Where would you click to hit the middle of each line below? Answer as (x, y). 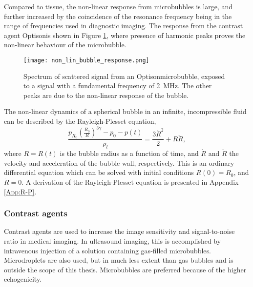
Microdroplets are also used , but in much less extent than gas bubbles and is (119, 260)
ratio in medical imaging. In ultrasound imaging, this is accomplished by (113, 240)
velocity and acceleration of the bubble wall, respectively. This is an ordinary (119, 163)
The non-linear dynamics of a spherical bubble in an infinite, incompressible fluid (125, 111)
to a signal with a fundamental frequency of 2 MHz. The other (118, 86)
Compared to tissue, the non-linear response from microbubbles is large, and (118, 6)
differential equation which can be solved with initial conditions (99, 172)
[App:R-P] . (20, 191)
